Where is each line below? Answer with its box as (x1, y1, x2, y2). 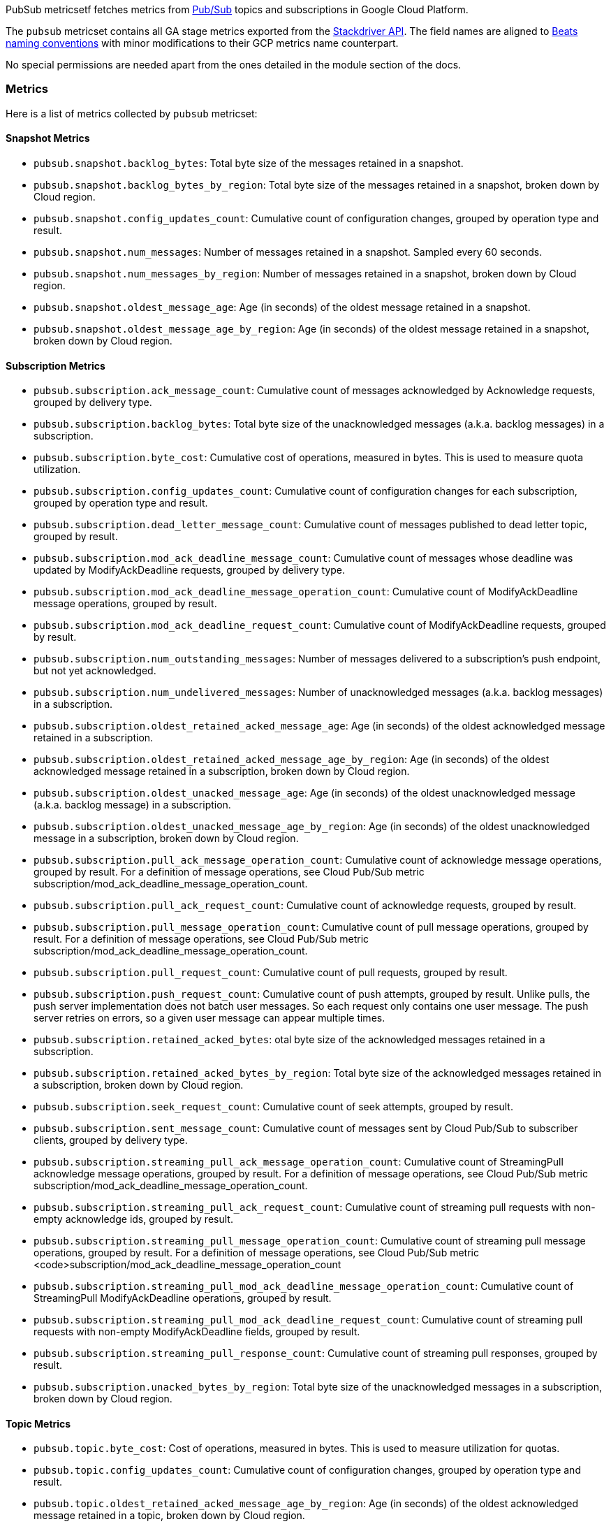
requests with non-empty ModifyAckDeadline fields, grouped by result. (34, 1326, 360, 1338)
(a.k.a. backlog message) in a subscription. (34, 799, 231, 811)
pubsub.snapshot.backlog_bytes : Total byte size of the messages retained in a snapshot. (34, 157, 464, 169)
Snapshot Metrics (6, 132, 90, 145)
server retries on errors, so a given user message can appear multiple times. (34, 1012, 385, 1024)
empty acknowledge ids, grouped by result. (34, 1213, 233, 1226)
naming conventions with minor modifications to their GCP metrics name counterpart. (6, 37, 399, 49)
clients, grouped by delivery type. (34, 1134, 188, 1147)
